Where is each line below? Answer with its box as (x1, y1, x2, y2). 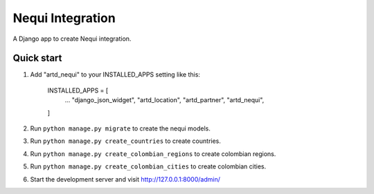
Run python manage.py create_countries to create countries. (30, 137, 222, 145)
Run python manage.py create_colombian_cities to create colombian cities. (30, 162, 267, 171)
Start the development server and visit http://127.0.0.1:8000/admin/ (30, 175, 221, 183)
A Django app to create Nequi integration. (12, 35, 132, 43)
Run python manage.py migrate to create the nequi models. (30, 124, 211, 133)
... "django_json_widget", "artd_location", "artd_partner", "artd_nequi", (64, 96, 265, 104)
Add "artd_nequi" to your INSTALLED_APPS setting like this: (30, 70, 201, 79)
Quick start (12, 52, 62, 64)
